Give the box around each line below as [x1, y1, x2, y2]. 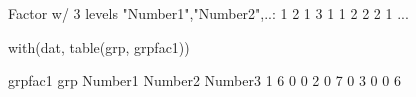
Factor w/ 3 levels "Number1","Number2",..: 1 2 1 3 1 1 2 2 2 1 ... [8, 3, 409, 23]
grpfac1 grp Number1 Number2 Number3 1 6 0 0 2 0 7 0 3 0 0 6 [8, 70, 401, 91]
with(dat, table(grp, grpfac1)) [8, 36, 190, 57]
